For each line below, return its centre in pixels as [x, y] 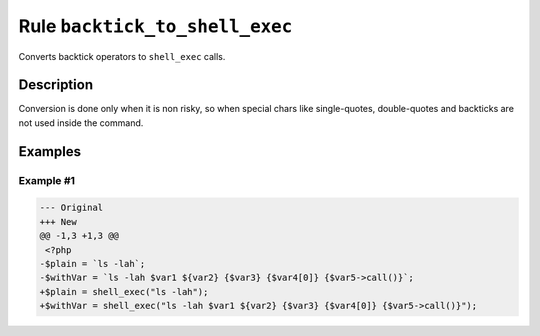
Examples [50, 151]
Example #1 [46, 180]
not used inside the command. [81, 122]
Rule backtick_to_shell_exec [155, 26]
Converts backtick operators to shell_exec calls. [122, 56]
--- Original [71, 208]
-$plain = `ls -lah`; [92, 263]
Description [56, 85]
